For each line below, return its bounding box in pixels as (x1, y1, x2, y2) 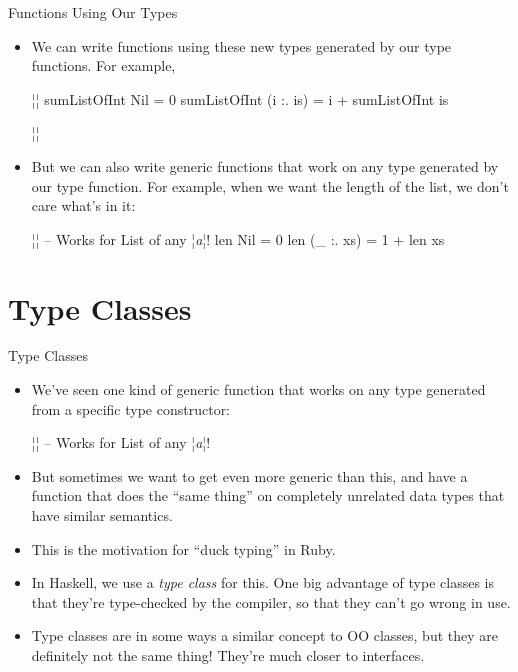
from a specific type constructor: (31, 398, 231, 419)
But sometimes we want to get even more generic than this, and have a (31, 465, 468, 486)
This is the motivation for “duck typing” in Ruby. (31, 538, 336, 559)
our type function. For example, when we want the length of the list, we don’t (31, 175, 509, 196)
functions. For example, (31, 55, 176, 76)
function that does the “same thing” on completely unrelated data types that (31, 485, 505, 506)
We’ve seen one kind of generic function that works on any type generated (31, 379, 486, 400)
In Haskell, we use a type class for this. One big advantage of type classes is (31, 572, 494, 593)
